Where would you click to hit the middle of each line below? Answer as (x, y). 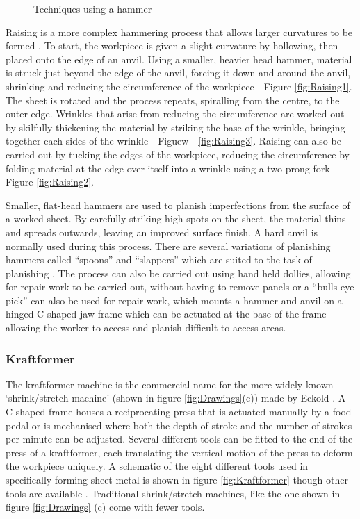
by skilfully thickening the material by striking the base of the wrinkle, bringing (175, 127)
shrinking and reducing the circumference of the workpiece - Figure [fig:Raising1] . (179, 86)
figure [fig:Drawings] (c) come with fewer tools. (105, 507)
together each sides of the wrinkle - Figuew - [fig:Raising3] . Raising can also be (173, 141)
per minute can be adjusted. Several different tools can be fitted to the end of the (179, 439)
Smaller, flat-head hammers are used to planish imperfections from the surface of (178, 205)
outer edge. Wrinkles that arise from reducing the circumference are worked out (175, 114)
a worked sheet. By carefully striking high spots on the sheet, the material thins (176, 219)
